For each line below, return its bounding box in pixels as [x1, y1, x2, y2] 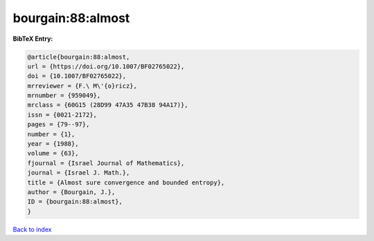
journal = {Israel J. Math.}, [27, 169, 130, 177]
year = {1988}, [27, 140, 79, 148]
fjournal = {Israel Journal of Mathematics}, [27, 159, 185, 167]
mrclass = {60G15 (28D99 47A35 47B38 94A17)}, [27, 101, 188, 109]
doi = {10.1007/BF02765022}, [27, 73, 127, 80]
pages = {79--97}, [27, 121, 90, 128]
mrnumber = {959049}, [27, 92, 101, 99]
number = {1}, [27, 130, 75, 138]
